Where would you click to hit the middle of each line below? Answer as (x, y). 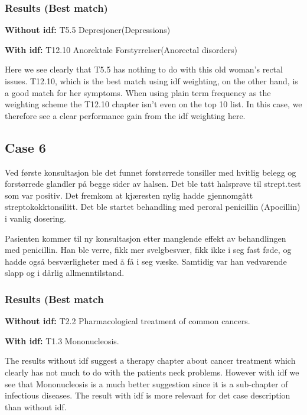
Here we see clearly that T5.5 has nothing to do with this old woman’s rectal (144, 69)
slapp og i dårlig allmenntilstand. (65, 273)
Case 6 (25, 147)
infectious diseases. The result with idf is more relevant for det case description (148, 395)
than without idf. (36, 406)
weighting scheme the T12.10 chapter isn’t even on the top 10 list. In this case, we (153, 104)
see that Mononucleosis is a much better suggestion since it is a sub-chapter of (146, 383)
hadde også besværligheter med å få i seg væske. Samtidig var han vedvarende (146, 261)
